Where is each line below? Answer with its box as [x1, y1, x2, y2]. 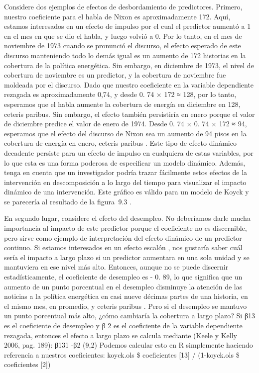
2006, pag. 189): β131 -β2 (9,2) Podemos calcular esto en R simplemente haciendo [4, 340, 253, 350]
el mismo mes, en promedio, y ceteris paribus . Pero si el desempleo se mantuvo [4, 300, 247, 311]
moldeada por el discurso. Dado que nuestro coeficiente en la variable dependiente [4, 79, 254, 90]
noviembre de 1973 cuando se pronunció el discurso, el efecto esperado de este [4, 40, 241, 51]
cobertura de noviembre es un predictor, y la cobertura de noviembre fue [4, 70, 226, 80]
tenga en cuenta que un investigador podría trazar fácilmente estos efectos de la [4, 167, 248, 178]
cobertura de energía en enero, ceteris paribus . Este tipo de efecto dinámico [4, 138, 237, 148]
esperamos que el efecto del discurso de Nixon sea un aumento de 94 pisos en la [4, 128, 247, 138]
